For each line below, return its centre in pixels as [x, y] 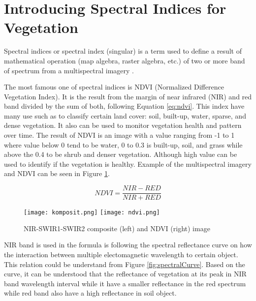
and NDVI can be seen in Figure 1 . [57, 173]
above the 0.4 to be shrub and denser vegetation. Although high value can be [121, 154]
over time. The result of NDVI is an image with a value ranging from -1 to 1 [119, 135]
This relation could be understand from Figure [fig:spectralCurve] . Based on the [125, 264]
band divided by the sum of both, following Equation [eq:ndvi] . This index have [124, 106]
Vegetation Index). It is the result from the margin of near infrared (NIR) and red [128, 96]
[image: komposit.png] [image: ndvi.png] [92, 213]
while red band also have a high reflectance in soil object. [90, 293]
